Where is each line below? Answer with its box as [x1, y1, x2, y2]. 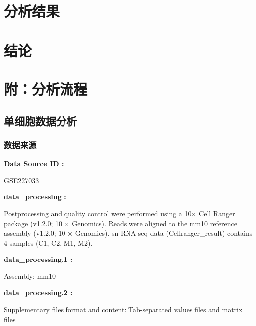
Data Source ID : [4, 158, 64, 169]
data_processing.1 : [4, 254, 73, 264]
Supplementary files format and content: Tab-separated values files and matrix [4, 304, 243, 315]
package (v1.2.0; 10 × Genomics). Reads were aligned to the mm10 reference [4, 218, 237, 228]
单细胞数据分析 [4, 113, 77, 128]
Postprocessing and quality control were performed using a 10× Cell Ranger [4, 208, 235, 218]
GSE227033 [4, 175, 39, 185]
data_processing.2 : [4, 287, 73, 298]
